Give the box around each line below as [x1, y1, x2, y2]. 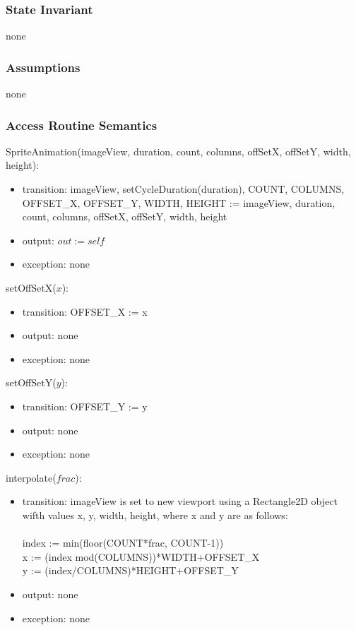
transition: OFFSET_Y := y [22, 398, 148, 413]
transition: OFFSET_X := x [22, 304, 148, 319]
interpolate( [6, 470, 57, 485]
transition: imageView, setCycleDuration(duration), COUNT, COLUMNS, [22, 182, 345, 196]
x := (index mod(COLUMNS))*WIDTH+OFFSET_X [22, 549, 260, 564]
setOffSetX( [6, 280, 57, 295]
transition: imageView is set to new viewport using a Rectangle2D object [22, 494, 338, 509]
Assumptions [6, 58, 81, 76]
